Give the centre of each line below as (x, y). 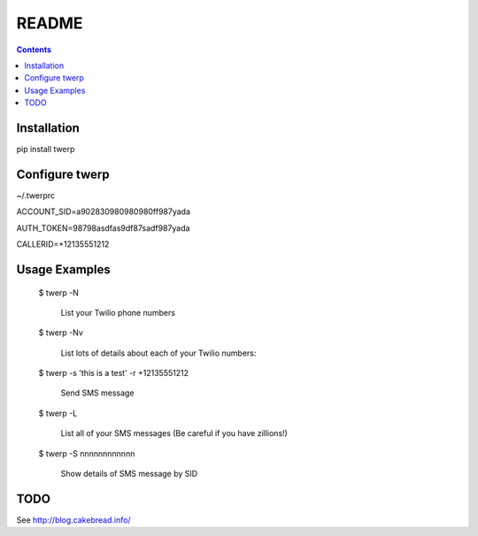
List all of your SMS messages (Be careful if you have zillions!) (174, 433)
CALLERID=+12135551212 (63, 244)
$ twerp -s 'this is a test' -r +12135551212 (114, 373)
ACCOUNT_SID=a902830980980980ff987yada (103, 211)
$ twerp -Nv (61, 333)
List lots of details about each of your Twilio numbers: (158, 353)
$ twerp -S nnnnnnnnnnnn (87, 453)
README (50, 23)
